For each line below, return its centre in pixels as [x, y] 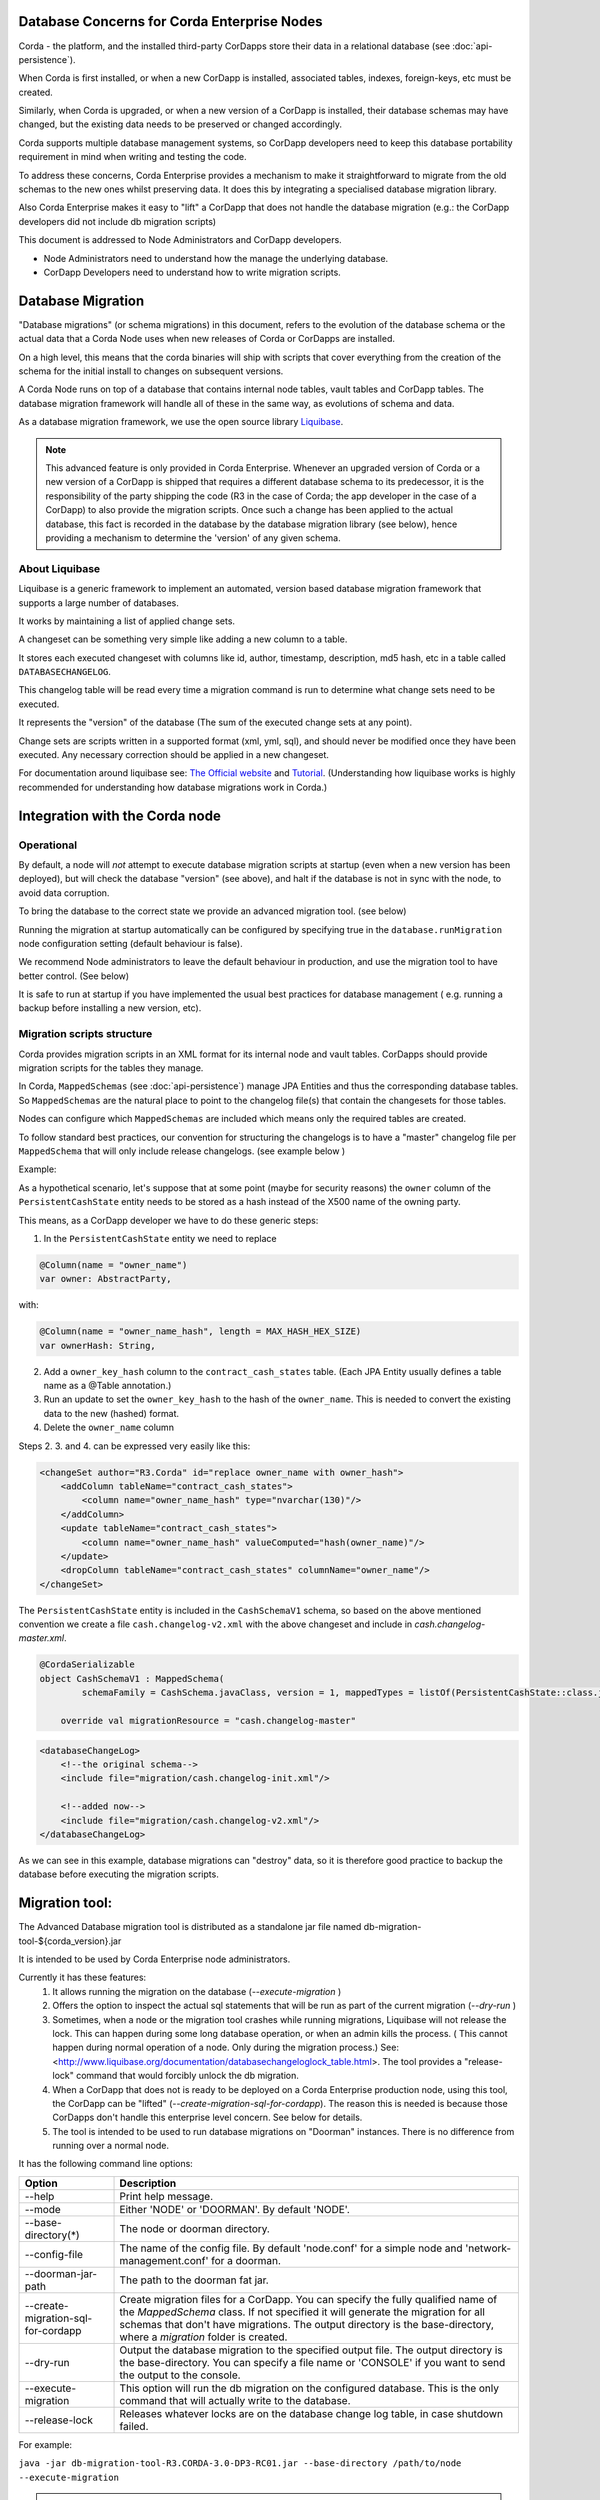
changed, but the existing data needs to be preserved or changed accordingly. [180, 124]
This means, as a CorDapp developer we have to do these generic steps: [168, 1220]
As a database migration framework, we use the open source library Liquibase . [181, 422]
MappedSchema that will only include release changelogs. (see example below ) [182, 1151]
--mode [43, 2209]
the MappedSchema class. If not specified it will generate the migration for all [302, 2312]
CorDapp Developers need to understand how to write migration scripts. [192, 272]
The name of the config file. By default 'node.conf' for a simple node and [291, 2248]
